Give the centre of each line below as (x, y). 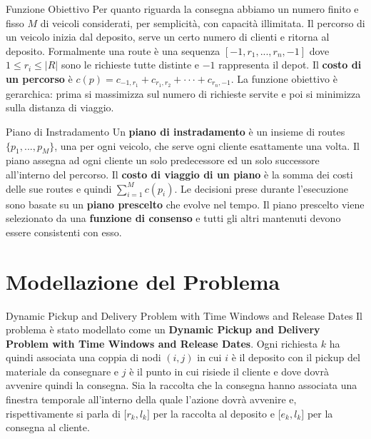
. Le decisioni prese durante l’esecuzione (261, 188)
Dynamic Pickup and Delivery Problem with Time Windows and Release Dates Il (184, 315)
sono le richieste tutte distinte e (130, 65)
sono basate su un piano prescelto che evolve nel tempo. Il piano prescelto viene (185, 204)
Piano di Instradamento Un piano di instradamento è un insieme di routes (176, 132)
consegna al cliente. (48, 427)
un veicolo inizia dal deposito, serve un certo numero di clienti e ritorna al (168, 37)
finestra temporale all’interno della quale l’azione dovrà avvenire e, (151, 399)
